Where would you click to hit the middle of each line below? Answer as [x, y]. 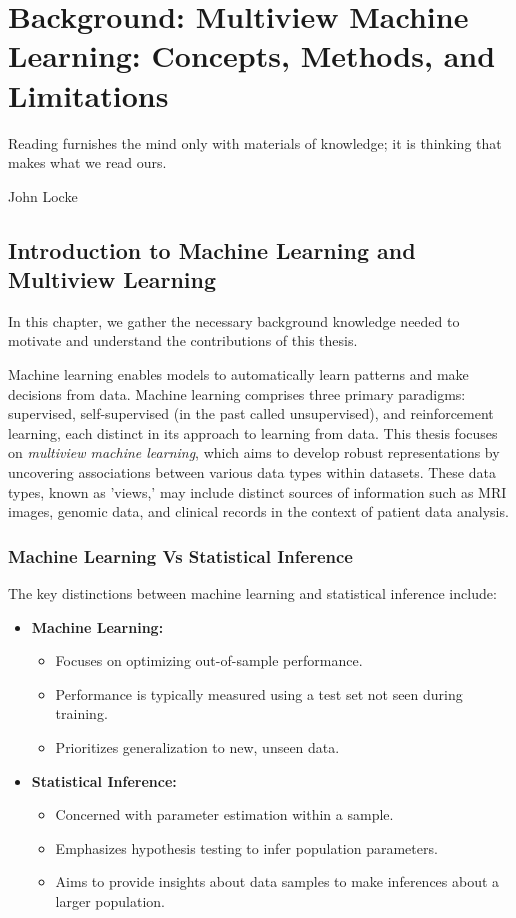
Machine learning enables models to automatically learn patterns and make [238, 374]
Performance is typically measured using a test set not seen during [259, 693]
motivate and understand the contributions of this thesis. [183, 340]
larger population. [110, 900]
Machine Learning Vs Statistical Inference [180, 555]
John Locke [43, 195]
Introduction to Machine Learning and [212, 249]
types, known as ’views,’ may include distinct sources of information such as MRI [257, 491]
